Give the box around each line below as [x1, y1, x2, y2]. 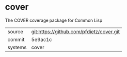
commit [7, 36, 25, 43]
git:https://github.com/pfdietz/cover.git [31, 28, 120, 35]
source [7, 28, 23, 35]
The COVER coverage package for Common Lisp [5, 17, 103, 23]
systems [7, 44, 27, 51]
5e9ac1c [31, 36, 52, 43]
